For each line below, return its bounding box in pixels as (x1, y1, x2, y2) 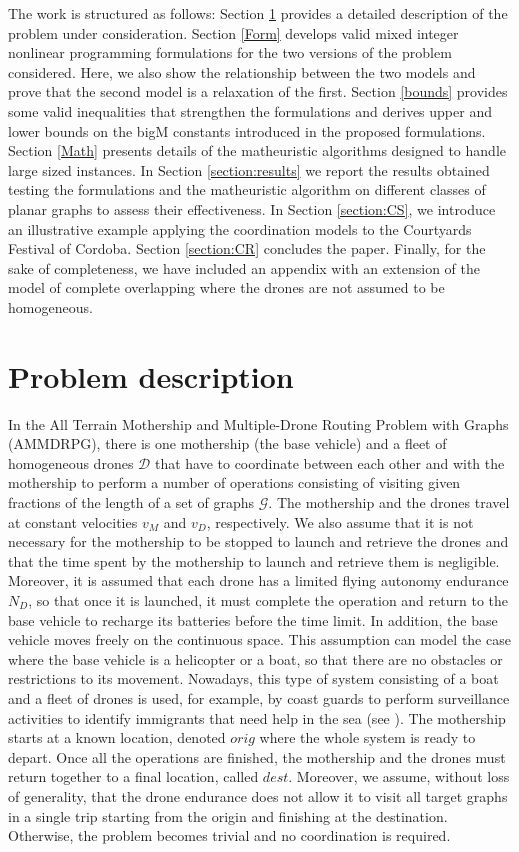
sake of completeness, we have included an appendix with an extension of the (8, 257, 481, 278)
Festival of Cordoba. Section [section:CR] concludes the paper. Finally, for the (8, 238, 486, 259)
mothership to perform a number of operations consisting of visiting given (8, 472, 461, 493)
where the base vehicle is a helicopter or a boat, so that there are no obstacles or (8, 648, 503, 669)
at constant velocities (8, 511, 138, 532)
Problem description (8, 355, 294, 396)
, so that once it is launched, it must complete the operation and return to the (28, 589, 508, 610)
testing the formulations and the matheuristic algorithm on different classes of (8, 179, 486, 200)
